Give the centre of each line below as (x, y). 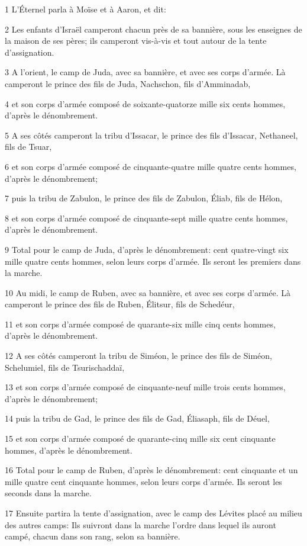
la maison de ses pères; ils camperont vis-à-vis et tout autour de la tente (136, 41)
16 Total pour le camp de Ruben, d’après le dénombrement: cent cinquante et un (151, 470)
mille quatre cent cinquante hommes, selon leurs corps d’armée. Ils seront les (143, 481)
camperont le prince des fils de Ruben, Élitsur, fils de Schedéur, (120, 304)
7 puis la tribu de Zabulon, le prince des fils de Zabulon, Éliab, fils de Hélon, (144, 198)
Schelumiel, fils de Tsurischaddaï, (65, 367)
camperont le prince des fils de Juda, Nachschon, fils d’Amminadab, (128, 83)
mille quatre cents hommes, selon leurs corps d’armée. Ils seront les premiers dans (153, 261)
